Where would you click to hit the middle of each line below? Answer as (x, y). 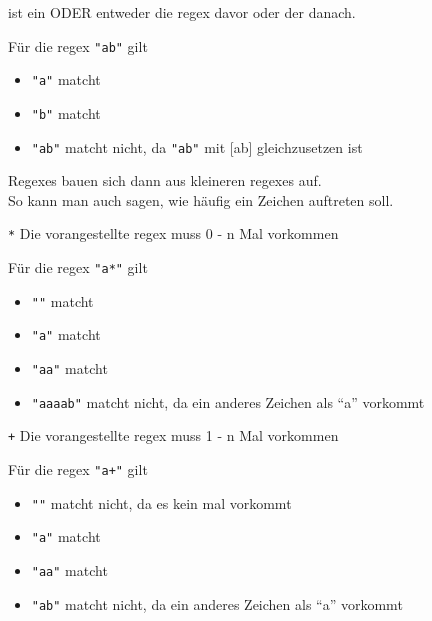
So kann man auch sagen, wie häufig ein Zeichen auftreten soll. (201, 199)
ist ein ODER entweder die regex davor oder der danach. (182, 12)
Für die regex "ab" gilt (78, 45)
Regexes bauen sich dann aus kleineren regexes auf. (165, 180)
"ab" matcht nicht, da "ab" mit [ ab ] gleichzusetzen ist (197, 146)
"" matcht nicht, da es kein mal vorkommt (161, 502)
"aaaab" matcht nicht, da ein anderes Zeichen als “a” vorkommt (228, 401)
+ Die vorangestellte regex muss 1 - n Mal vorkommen (173, 435)
